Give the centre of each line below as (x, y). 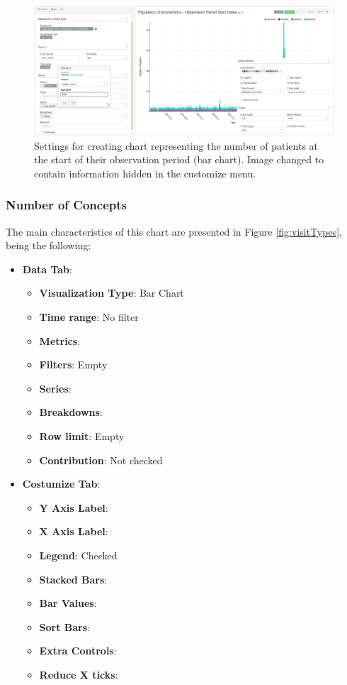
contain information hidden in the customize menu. (145, 173)
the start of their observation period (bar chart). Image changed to (179, 159)
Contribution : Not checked (101, 460)
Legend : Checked (78, 555)
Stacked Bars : (73, 579)
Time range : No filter (89, 316)
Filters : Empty (73, 365)
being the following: (49, 245)
